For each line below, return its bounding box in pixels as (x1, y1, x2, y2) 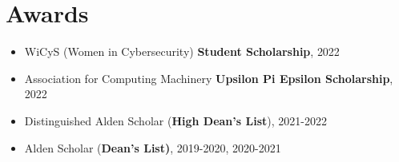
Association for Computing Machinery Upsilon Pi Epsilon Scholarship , (24, 69, 393, 86)
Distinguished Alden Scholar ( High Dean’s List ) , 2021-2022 (24, 112, 327, 128)
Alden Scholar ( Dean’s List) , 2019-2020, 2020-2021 (24, 139, 281, 156)
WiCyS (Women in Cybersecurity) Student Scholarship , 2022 (24, 43, 340, 60)
